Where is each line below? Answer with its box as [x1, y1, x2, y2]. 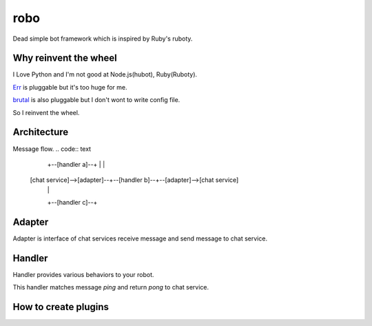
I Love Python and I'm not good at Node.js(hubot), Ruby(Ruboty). [12, 70, 198, 79]
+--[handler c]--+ [47, 198, 98, 207]
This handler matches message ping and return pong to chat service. [12, 283, 209, 292]
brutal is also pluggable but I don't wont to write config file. [12, 96, 180, 104]
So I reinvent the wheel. [12, 108, 80, 116]
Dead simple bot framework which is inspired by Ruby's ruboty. [12, 34, 193, 43]
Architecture [12, 126, 69, 138]
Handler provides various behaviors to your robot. [12, 270, 154, 278]
